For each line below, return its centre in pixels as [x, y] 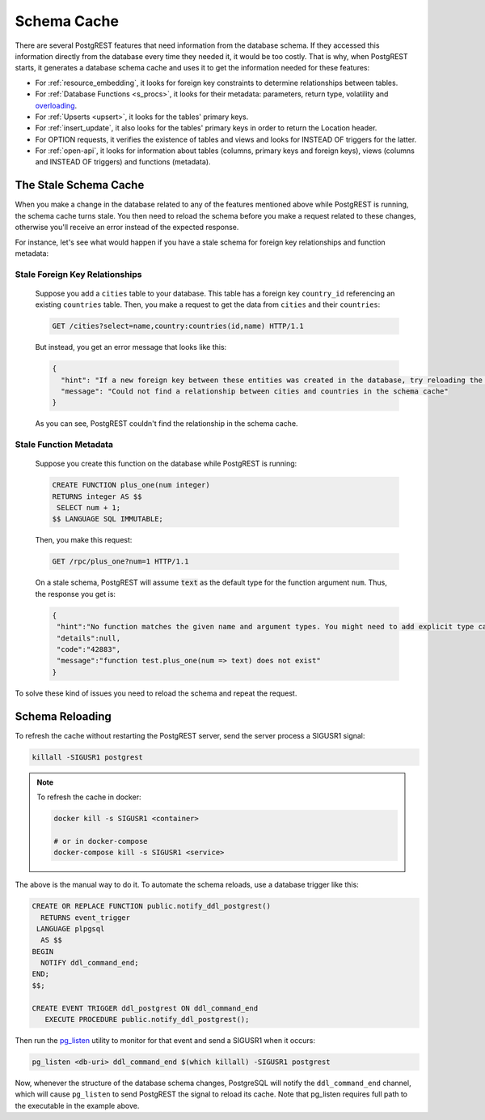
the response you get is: [76, 594]
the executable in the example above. [77, 1105]
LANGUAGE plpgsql [71, 928]
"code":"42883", [89, 649]
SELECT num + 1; [89, 508]
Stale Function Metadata [64, 445]
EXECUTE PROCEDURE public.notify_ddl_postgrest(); [147, 1020]
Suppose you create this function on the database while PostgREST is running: [166, 464]
